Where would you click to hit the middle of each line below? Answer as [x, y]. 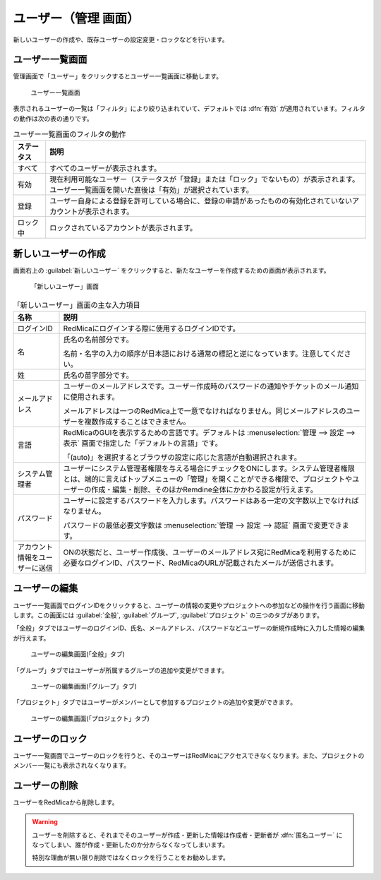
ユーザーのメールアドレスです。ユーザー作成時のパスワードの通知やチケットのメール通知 [211, 386]
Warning [45, 822]
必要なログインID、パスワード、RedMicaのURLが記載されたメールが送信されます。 [201, 563]
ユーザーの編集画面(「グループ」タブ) [84, 686]
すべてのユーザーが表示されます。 [105, 168]
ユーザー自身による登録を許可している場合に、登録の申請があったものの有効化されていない [201, 201]
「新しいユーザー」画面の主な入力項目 [77, 305]
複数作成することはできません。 [137, 422]
